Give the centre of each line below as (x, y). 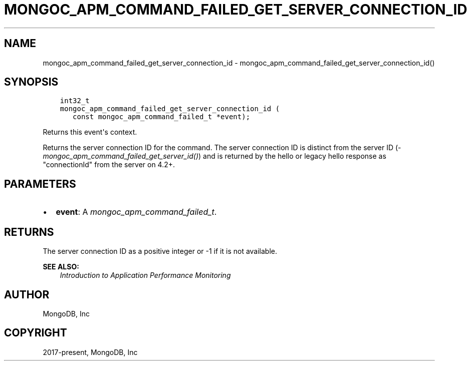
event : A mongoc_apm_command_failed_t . (136, 212)
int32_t (75, 101)
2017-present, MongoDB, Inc (90, 352)
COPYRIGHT (36, 333)
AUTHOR (27, 294)
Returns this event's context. (90, 132)
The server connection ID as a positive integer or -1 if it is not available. (160, 251)
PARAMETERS (40, 184)
